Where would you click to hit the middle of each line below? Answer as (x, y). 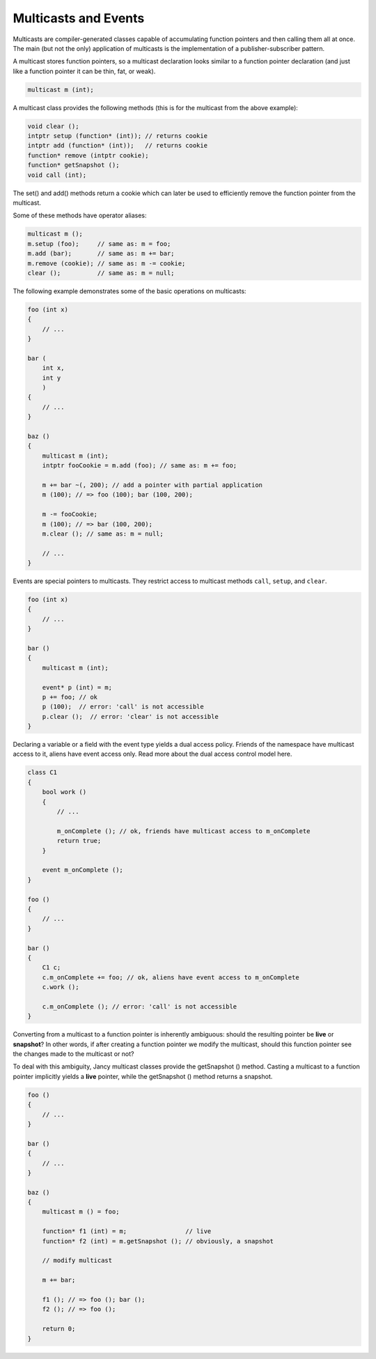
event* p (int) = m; (77, 687)
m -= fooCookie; (70, 514)
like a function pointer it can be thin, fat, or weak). (84, 71)
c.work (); (61, 987)
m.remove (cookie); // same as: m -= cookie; (107, 263)
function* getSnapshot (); (73, 165)
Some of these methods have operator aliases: (80, 215)
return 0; (59, 1329)
